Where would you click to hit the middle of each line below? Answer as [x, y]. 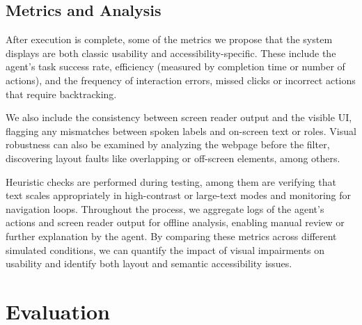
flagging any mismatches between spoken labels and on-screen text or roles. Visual [181, 130]
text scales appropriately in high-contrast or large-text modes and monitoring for [179, 195]
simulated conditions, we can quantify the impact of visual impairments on [165, 249]
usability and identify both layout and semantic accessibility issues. [149, 263]
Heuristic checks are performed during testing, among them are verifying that [171, 181]
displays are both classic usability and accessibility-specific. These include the [171, 53]
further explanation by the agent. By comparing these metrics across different [171, 236]
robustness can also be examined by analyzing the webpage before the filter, [168, 144]
